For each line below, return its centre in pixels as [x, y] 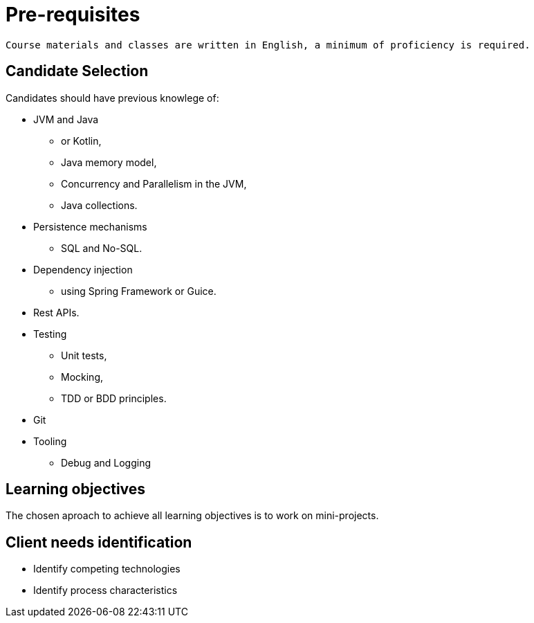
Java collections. [99, 205]
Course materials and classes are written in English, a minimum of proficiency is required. [268, 45]
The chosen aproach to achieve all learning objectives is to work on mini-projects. [192, 516]
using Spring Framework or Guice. [139, 291]
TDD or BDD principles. [114, 398]
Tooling [50, 441]
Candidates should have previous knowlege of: [112, 98]
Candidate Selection [77, 71]
